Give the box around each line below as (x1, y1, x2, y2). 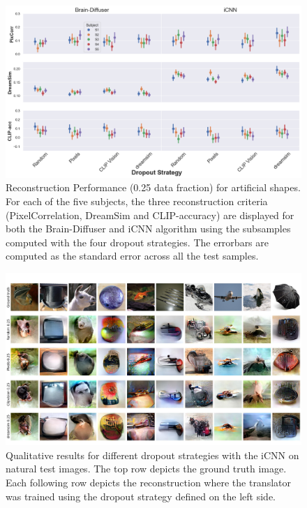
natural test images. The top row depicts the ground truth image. (6, 461, 287, 476)
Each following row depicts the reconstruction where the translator (6, 475, 291, 489)
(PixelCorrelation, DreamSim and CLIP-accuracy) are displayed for (6, 207, 294, 222)
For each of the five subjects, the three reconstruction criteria (6, 193, 268, 208)
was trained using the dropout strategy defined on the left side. (6, 488, 276, 503)
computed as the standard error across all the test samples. (6, 248, 259, 263)
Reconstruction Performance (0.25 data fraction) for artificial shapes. (6, 180, 301, 195)
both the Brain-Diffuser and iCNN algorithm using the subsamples (6, 221, 291, 236)
